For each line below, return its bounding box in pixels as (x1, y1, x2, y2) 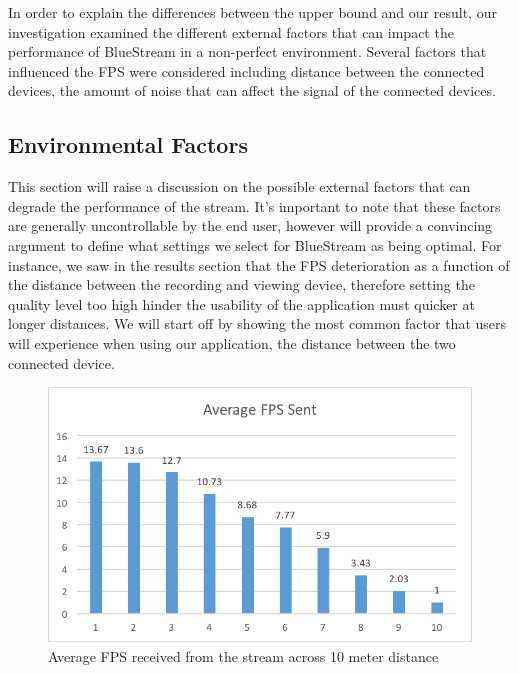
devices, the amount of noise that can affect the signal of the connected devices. (8, 80, 496, 101)
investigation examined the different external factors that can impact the (8, 21, 454, 42)
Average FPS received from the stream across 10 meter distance (48, 645, 439, 666)
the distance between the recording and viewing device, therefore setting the (8, 274, 475, 295)
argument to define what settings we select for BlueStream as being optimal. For (8, 234, 502, 255)
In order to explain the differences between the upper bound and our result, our (8, 2, 497, 22)
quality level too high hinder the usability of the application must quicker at (8, 293, 475, 314)
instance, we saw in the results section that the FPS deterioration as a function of (8, 254, 510, 275)
